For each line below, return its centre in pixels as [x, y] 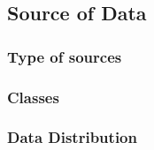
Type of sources [65, 56]
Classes [33, 97]
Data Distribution [72, 137]
